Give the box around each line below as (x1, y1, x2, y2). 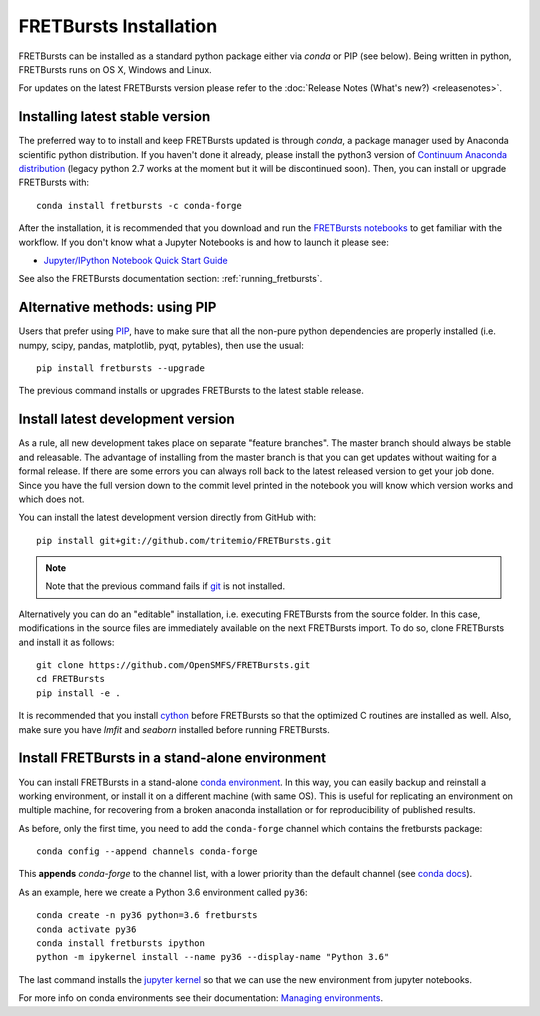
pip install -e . (36, 687, 121, 699)
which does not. (18, 493, 85, 505)
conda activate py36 (36, 923, 137, 935)
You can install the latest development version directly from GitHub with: (18, 511, 317, 524)
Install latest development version (18, 411, 235, 428)
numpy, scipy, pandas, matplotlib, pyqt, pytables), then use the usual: (18, 339, 304, 351)
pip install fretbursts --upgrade (36, 363, 205, 374)
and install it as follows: (18, 636, 115, 648)
